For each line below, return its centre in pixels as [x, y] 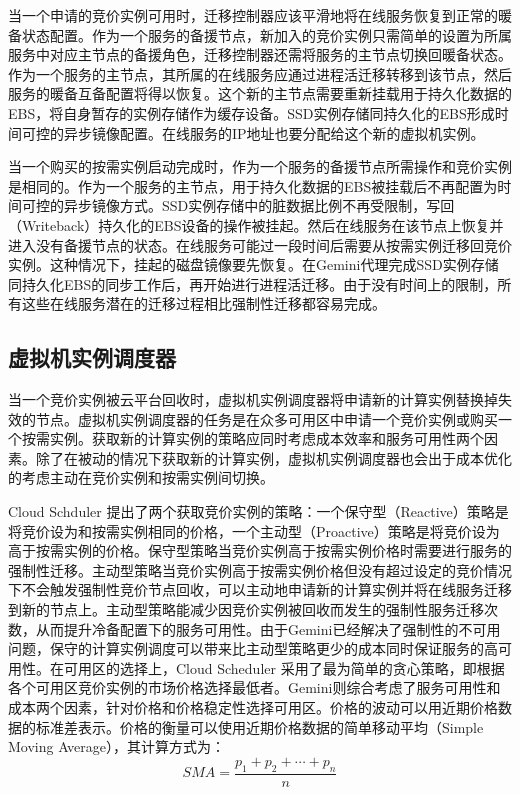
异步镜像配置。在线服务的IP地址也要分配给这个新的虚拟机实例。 [274, 132]
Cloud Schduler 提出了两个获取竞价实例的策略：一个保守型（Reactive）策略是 [258, 511]
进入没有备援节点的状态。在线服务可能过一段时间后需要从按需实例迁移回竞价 [260, 244]
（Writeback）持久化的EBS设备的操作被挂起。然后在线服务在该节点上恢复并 [256, 224]
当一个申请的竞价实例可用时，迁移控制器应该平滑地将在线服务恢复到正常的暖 [260, 15]
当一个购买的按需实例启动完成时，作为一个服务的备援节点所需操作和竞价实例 [260, 166]
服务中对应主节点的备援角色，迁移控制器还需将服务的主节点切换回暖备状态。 [260, 54]
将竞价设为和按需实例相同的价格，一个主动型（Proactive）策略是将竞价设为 [254, 530]
